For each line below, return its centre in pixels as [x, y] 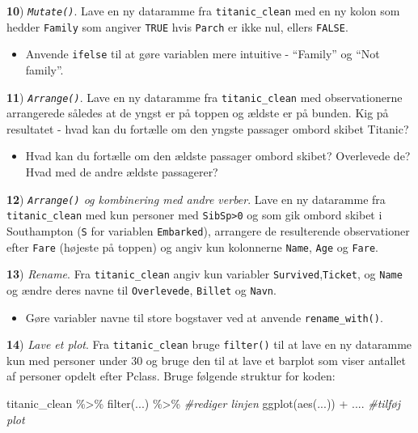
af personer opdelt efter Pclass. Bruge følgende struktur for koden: [171, 376]
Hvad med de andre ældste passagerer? [122, 172]
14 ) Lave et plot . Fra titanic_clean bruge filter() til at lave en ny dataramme [209, 344]
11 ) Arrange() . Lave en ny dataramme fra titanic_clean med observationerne [205, 97]
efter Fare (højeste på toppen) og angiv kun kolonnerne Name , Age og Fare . [192, 246]
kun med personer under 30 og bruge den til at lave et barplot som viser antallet [206, 360]
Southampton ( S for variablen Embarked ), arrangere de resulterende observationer [208, 230]
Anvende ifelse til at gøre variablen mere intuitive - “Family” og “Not [203, 54]
